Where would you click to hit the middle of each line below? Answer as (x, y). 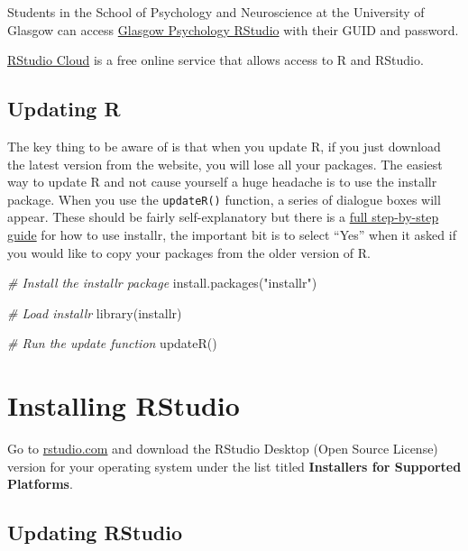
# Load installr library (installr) (95, 312)
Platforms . (40, 484)
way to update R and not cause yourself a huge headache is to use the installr (222, 182)
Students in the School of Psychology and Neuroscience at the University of (216, 12)
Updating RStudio (95, 533)
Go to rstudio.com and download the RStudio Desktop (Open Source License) (223, 449)
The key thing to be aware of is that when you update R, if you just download (224, 146)
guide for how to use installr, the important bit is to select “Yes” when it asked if (232, 235)
